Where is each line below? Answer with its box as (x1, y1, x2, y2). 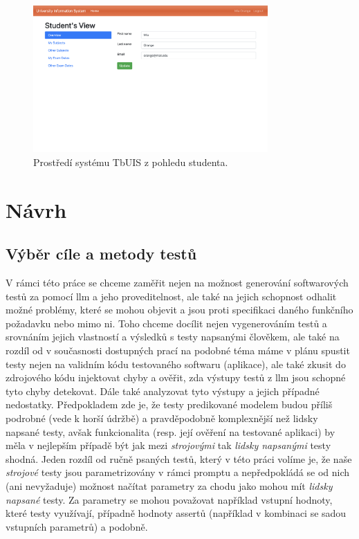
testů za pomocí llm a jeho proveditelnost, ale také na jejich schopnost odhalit (6, 289, 337, 303)
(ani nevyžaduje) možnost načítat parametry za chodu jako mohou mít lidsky (6, 478, 333, 493)
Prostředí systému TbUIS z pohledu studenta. (33, 154, 228, 169)
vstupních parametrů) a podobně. (6, 519, 148, 533)
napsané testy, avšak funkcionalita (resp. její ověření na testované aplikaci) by (6, 424, 335, 439)
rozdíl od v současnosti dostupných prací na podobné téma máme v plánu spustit (6, 343, 350, 358)
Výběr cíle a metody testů (6, 243, 197, 264)
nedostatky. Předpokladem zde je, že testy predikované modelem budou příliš (6, 397, 333, 412)
